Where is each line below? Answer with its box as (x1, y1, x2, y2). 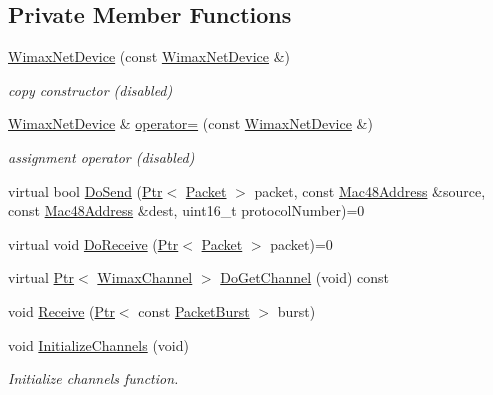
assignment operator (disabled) (8, 146, 195, 167)
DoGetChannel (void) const (220, 267, 390, 288)
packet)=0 (270, 233, 333, 254)
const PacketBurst (138, 300, 250, 321)
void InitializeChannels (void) (8, 334, 189, 355)
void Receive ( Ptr (8, 300, 115, 321)
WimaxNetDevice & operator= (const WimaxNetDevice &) (8, 113, 373, 134)
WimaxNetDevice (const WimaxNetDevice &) (8, 46, 291, 67)
